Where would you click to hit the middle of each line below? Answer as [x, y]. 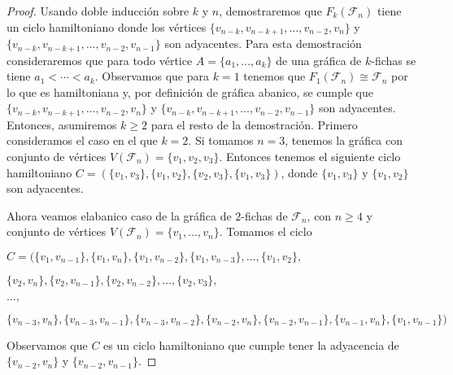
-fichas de [264, 215]
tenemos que [274, 76]
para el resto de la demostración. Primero [254, 124]
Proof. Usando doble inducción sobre [98, 11]
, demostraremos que [270, 11]
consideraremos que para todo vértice [100, 60]
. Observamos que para [152, 76]
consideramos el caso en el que [82, 140]
